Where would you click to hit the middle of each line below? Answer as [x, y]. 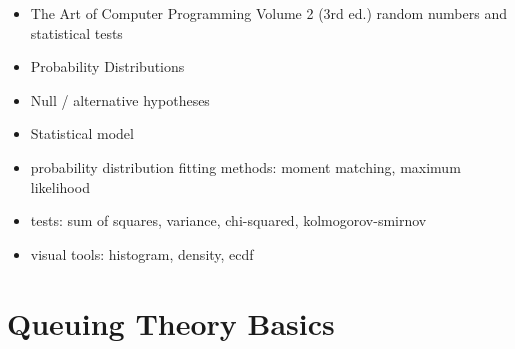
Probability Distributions [107, 66]
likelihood [60, 186]
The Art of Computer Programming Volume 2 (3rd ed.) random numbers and [268, 13]
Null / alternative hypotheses [120, 99]
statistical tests [76, 32]
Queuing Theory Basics [171, 322]
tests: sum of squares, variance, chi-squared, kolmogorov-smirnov [228, 220]
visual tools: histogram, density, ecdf [142, 253]
